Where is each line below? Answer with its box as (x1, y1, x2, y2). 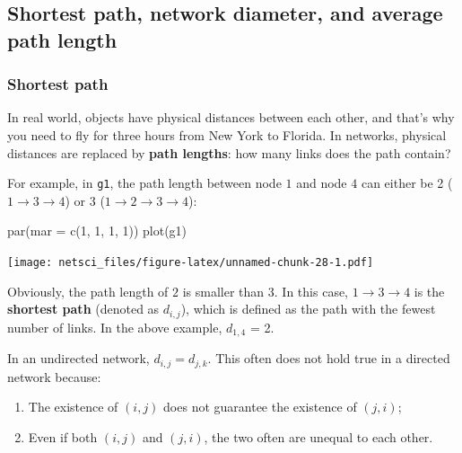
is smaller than (182, 281, 265, 300)
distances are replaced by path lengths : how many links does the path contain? (7, 143, 451, 162)
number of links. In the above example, (7, 317, 222, 336)
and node (296, 173, 347, 192)
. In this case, (274, 281, 349, 300)
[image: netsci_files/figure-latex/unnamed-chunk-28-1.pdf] (7, 256, 374, 270)
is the (414, 281, 445, 300)
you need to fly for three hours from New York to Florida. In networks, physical (7, 125, 447, 144)
